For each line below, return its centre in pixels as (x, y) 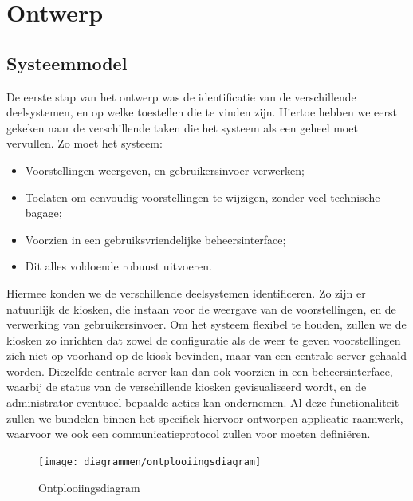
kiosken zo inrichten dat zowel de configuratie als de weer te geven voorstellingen (204, 339)
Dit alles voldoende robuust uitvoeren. (118, 266)
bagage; (43, 213)
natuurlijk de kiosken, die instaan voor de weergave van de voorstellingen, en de (201, 308)
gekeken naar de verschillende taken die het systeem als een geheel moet (182, 127)
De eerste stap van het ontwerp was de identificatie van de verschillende (181, 96)
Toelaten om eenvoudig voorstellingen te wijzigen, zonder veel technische (203, 197)
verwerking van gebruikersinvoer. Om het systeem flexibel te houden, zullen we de (206, 324)
